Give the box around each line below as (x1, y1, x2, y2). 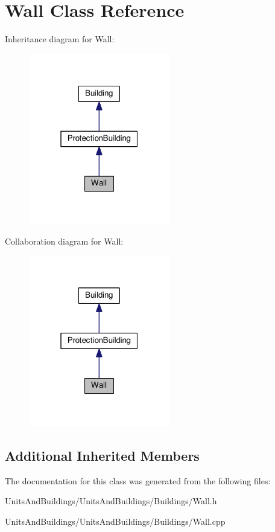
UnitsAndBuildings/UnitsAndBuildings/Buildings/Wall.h (5, 495, 217, 507)
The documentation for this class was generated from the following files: (5, 474, 271, 487)
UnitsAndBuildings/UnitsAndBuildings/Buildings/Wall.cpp (5, 514, 226, 527)
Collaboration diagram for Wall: (5, 234, 124, 247)
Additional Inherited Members (5, 446, 200, 464)
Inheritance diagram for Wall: (5, 33, 115, 45)
